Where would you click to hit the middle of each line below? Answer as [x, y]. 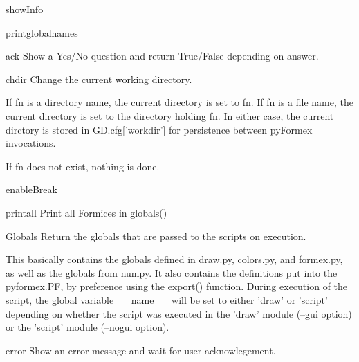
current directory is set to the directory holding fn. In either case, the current [170, 115]
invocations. [31, 143]
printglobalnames [42, 32]
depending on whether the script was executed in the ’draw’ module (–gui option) [179, 313]
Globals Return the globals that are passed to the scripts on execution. [156, 236]
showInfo [25, 9]
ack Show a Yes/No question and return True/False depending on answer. [162, 56]
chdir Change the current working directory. [99, 79]
